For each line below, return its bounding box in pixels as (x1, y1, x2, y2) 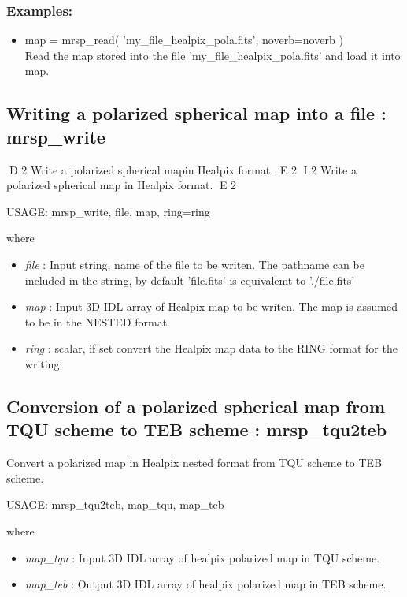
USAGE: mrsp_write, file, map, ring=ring (6, 203, 210, 219)
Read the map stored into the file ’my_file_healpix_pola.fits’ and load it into (24, 47, 401, 63)
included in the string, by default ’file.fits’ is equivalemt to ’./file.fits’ (24, 271, 355, 288)
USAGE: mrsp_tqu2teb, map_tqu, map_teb (6, 496, 224, 513)
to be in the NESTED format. (24, 313, 170, 330)
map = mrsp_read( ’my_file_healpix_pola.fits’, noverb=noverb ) (24, 32, 343, 48)
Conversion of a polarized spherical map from (6, 394, 386, 418)
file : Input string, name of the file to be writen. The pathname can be (24, 256, 364, 272)
